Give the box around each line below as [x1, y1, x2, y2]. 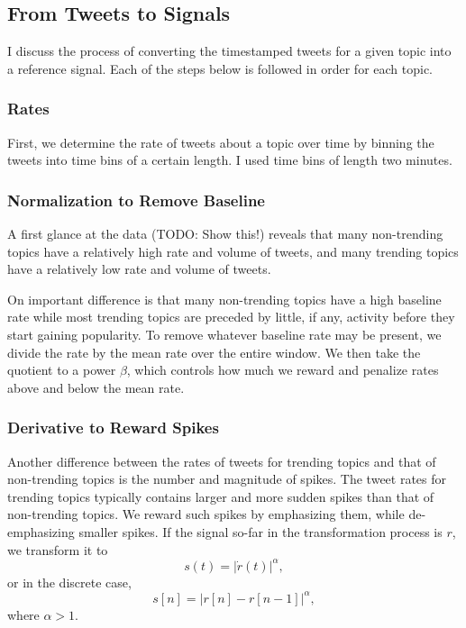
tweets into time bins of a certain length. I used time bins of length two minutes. [7, 150, 452, 169]
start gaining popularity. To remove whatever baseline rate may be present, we [7, 324, 442, 343]
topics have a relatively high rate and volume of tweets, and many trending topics [7, 241, 459, 260]
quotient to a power [7, 360, 116, 379]
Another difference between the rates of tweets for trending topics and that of [7, 451, 436, 470]
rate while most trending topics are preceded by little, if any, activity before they [7, 307, 455, 326]
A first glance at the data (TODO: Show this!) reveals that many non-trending [7, 224, 443, 243]
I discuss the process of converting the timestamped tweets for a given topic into [7, 41, 452, 60]
